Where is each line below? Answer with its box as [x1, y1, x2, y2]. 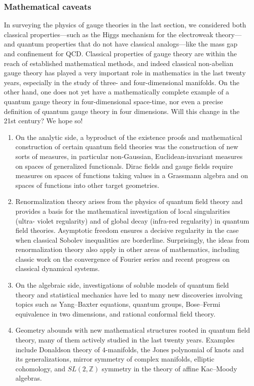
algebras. [15, 373, 42, 383]
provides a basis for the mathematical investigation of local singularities [15, 205, 231, 216]
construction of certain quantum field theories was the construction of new [15, 141, 238, 152]
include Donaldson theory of [15, 344, 100, 354]
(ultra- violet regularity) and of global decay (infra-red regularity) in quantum [15, 215, 250, 226]
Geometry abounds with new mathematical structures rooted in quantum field [15, 325, 250, 335]
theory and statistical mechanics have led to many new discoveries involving [15, 289, 243, 299]
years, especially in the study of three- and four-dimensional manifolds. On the [4, 77, 239, 87]
